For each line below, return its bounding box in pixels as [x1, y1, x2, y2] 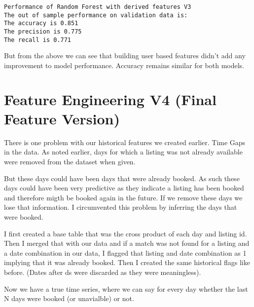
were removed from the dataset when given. [4, 156, 136, 166]
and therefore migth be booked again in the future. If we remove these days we [4, 192, 243, 202]
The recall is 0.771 [4, 36, 72, 43]
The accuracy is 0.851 [4, 20, 78, 27]
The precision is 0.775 [4, 28, 82, 35]
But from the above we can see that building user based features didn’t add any [4, 50, 246, 61]
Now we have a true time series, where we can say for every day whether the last [4, 283, 248, 294]
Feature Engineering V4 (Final [4, 89, 217, 109]
